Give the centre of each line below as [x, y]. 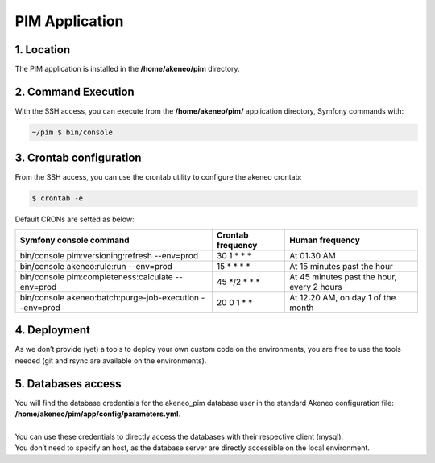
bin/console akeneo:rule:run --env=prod [96, 266]
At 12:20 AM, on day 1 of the [343, 297]
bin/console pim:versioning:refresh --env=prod [109, 255]
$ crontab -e [58, 198]
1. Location [43, 50]
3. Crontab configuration [78, 158]
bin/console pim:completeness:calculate [96, 276]
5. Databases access [68, 384]
